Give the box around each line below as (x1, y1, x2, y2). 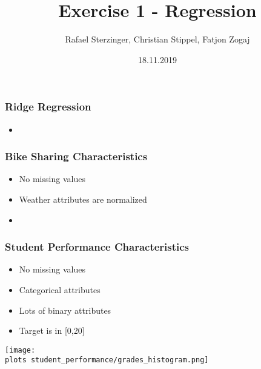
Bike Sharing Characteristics (5, 149, 148, 164)
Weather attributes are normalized (19, 193, 147, 206)
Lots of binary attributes (19, 303, 111, 316)
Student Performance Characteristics (5, 239, 190, 254)
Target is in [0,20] (19, 324, 85, 337)
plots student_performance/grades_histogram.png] (5, 356, 209, 365)
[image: (5, 345, 36, 354)
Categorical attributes (19, 283, 101, 296)
